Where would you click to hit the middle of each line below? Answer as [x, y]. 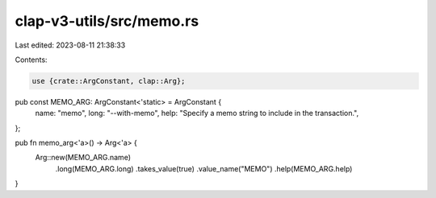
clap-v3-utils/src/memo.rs [107, 21]
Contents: [31, 60]
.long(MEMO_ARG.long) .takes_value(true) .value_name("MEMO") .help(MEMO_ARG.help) [204, 168]
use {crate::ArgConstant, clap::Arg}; [109, 81]
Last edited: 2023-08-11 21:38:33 [70, 45]
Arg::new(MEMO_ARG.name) [83, 158]
